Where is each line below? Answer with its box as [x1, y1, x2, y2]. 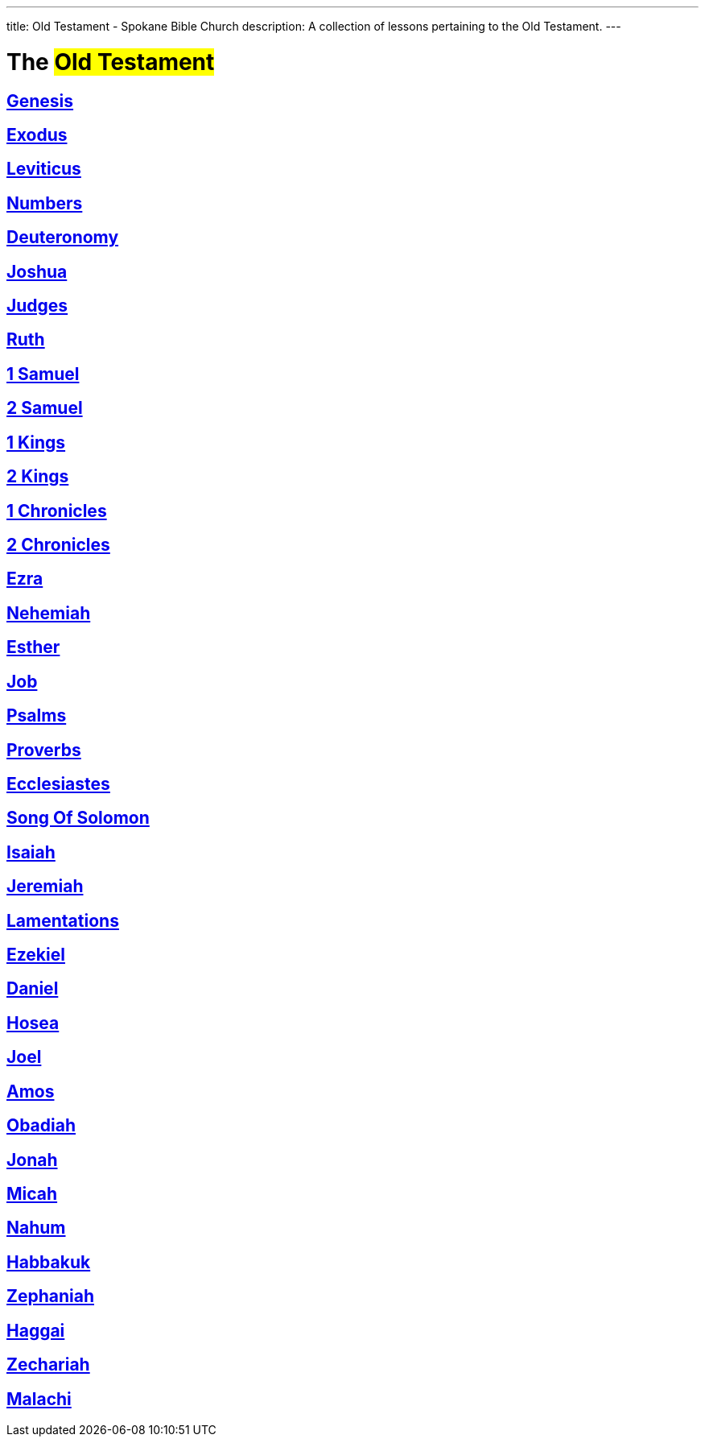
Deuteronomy [6, 227, 119, 248]
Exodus [6, 124, 68, 145]
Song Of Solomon [6, 808, 150, 829]
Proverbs [6, 739, 81, 760]
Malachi [6, 1388, 72, 1409]
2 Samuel [6, 398, 83, 419]
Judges [6, 296, 68, 316]
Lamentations [6, 910, 119, 931]
